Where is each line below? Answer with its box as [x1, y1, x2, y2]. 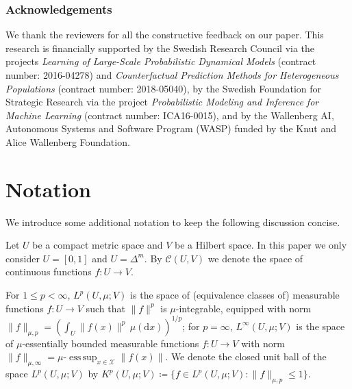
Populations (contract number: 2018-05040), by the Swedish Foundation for [5, 81, 322, 95]
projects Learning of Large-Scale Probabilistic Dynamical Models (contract [5, 54, 316, 68]
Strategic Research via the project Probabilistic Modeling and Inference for [5, 95, 319, 109]
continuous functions [5, 264, 92, 279]
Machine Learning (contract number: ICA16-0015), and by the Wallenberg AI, [5, 108, 334, 122]
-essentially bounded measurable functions [22, 336, 199, 350]
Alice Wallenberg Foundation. [5, 134, 130, 149]
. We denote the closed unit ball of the [165, 349, 327, 364]
